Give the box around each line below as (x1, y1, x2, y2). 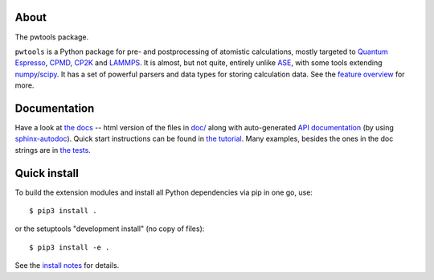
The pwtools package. (14, 32, 89, 42)
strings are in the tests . (14, 145, 92, 154)
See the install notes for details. (14, 261, 120, 270)
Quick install (14, 166, 80, 180)
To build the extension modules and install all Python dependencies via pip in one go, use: (14, 187, 313, 197)
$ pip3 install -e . (29, 242, 110, 252)
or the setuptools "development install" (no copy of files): (14, 224, 205, 233)
